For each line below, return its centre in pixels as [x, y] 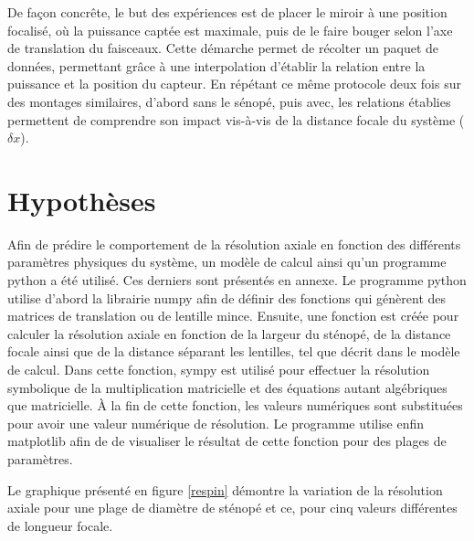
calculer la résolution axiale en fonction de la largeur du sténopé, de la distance [229, 333]
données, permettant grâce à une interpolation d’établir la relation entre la [216, 65]
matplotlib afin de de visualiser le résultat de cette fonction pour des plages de [227, 441]
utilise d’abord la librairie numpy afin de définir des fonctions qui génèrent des [227, 297]
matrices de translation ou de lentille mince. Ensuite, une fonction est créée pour [233, 316]
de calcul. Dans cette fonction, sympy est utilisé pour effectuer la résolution [219, 370]
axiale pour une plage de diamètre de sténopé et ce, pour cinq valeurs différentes [232, 508]
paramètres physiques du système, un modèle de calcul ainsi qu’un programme [227, 262]
